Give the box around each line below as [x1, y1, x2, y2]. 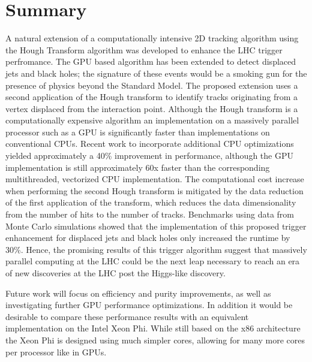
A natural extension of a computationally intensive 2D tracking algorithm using [5, 32, 299, 44]
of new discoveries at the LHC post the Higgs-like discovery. [5, 267, 226, 279]
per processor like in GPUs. [5, 345, 107, 358]
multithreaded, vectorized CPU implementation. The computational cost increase [5, 173, 304, 185]
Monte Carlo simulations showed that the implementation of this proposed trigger [5, 219, 307, 232]
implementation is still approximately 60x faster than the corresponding [5, 161, 270, 173]
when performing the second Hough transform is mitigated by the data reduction [5, 184, 304, 197]
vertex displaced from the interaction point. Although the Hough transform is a [5, 102, 298, 114]
